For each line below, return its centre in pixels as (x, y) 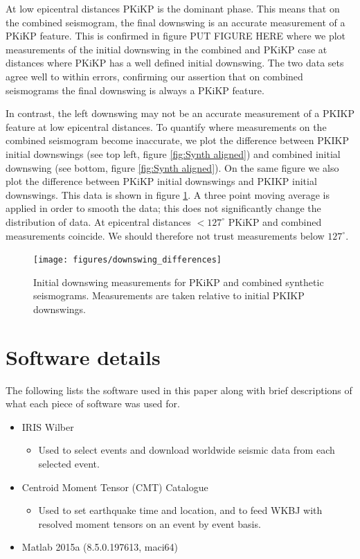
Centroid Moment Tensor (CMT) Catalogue (115, 487)
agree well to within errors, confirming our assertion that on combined (154, 76)
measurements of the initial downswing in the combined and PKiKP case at (166, 49)
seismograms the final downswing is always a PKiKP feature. (135, 90)
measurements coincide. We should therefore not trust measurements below (165, 235)
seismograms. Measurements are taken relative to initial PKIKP (169, 295)
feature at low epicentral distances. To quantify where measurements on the (166, 126)
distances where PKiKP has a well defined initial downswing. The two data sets (175, 63)
